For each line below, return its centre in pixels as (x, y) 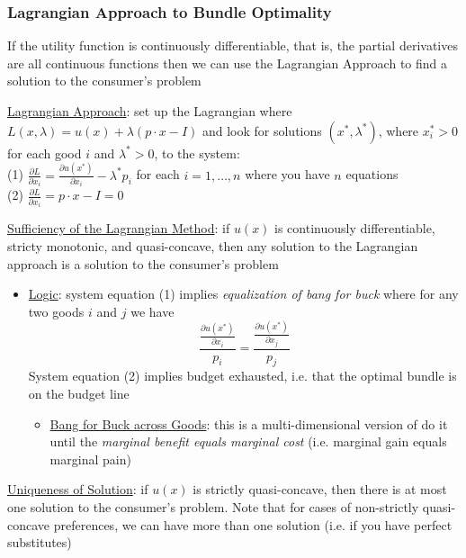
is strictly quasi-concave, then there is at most (320, 489)
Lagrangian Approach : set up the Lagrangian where (150, 111)
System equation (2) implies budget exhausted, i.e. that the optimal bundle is (242, 376)
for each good (45, 153)
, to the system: (197, 153)
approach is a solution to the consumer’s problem (143, 263)
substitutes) (40, 542)
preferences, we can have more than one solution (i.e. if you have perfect (253, 524)
